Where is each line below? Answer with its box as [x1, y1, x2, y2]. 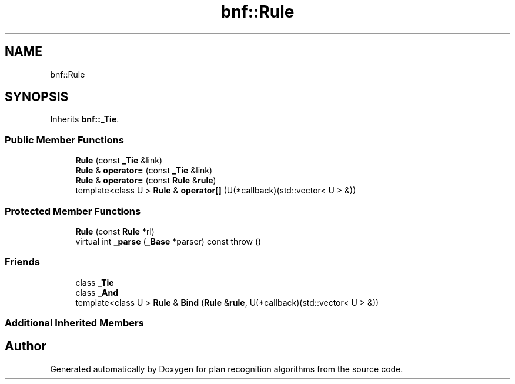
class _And [75, 287, 119, 298]
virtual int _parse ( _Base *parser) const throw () [75, 236, 262, 246]
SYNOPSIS [5, 89, 69, 105]
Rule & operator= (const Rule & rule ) [75, 175, 216, 186]
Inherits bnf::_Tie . [50, 114, 119, 125]
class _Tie [75, 277, 114, 288]
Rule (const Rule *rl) [75, 226, 155, 236]
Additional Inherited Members [5, 317, 144, 329]
